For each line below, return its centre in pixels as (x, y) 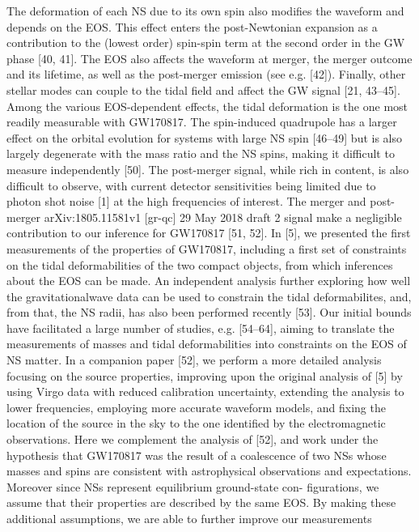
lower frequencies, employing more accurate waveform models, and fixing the (196, 407)
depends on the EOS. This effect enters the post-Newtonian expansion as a (192, 26)
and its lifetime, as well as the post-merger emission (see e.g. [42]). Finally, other (206, 74)
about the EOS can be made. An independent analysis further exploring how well (209, 281)
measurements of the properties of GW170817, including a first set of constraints (207, 248)
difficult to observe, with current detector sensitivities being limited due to (191, 185)
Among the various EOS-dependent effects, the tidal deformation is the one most (207, 106)
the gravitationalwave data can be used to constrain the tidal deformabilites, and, (209, 296)
